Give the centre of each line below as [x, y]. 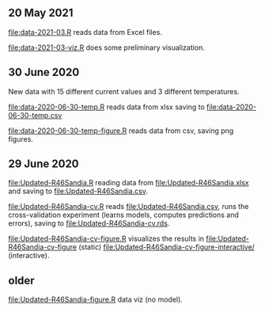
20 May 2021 [41, 13]
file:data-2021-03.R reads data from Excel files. [85, 32]
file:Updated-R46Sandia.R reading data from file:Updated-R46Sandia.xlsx [129, 183]
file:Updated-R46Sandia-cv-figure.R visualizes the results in [106, 239]
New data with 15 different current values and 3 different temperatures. [124, 91]
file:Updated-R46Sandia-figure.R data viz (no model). [96, 299]
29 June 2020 [44, 164]
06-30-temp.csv [35, 115]
